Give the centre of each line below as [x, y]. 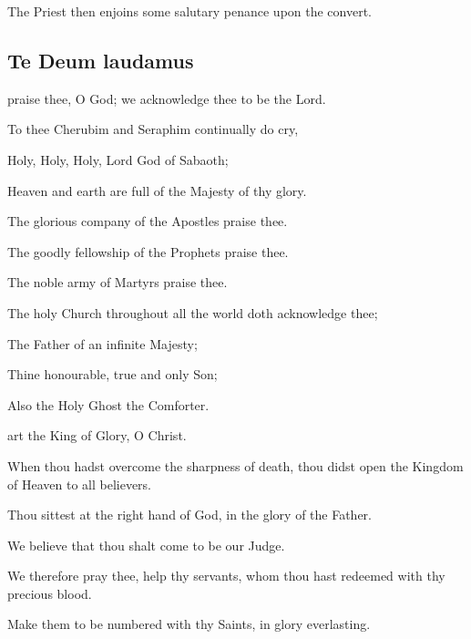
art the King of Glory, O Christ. [97, 435]
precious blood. [50, 593]
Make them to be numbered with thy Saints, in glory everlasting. [189, 624]
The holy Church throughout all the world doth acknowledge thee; [193, 312]
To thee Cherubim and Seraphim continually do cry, [153, 129]
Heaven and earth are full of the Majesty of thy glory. [157, 190]
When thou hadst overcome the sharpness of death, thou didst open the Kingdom [235, 465]
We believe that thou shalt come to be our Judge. [146, 545]
